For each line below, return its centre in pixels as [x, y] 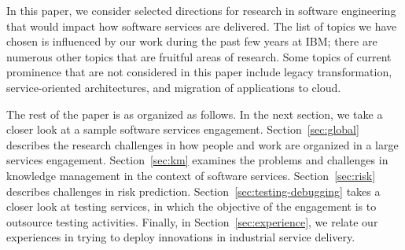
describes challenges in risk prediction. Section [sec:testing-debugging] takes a [193, 191]
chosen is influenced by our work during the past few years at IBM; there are [192, 41]
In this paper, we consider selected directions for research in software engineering [201, 10]
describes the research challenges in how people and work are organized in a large [202, 144]
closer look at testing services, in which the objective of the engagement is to [191, 206]
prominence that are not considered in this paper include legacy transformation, [199, 72]
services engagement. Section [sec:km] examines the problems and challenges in [197, 160]
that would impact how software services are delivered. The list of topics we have [202, 26]
